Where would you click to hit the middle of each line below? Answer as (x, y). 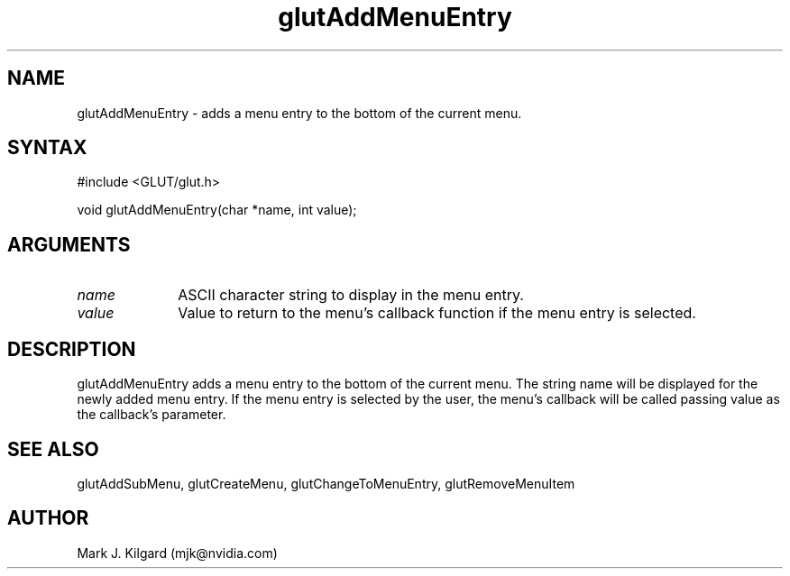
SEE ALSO (53, 449)
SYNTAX (47, 148)
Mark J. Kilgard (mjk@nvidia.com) (177, 553)
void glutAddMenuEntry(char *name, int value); (217, 210)
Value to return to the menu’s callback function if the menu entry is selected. (437, 313)
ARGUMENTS (69, 244)
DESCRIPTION (72, 349)
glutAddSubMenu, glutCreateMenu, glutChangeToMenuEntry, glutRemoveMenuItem (326, 483)
